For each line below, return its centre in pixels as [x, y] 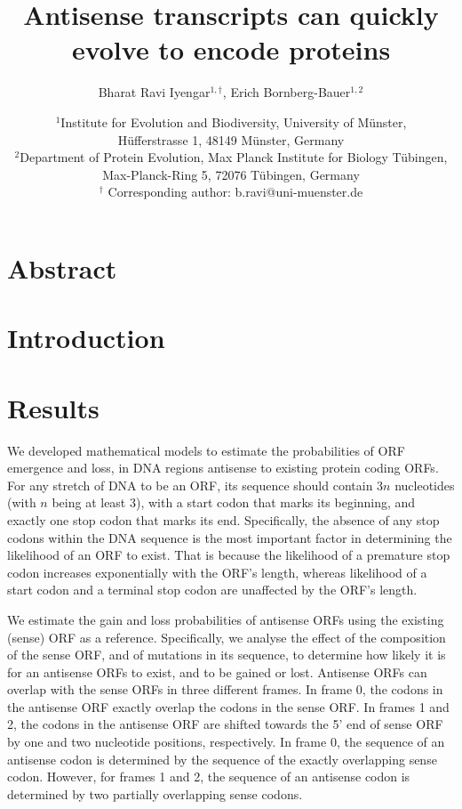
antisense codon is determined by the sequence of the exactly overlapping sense [222, 759]
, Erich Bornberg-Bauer [287, 92]
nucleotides [425, 485]
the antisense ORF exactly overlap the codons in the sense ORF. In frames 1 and [228, 706]
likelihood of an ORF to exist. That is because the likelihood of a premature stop [229, 555]
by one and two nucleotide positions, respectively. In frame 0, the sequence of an [226, 742]
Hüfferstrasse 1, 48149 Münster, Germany [231, 139]
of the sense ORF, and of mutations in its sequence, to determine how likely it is [227, 655]
